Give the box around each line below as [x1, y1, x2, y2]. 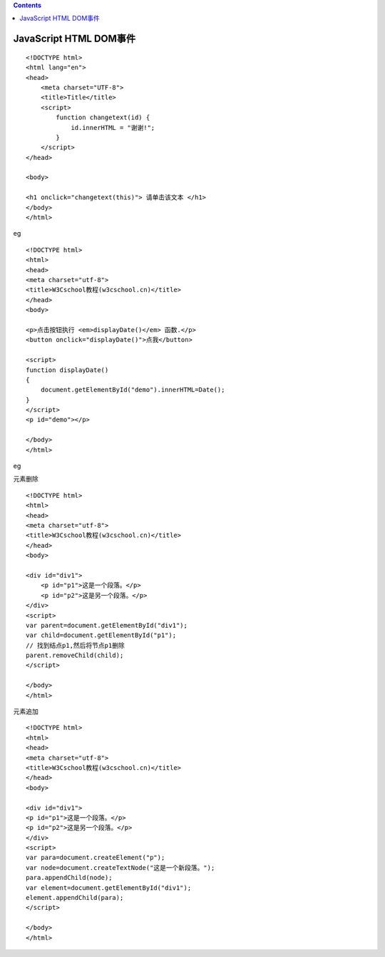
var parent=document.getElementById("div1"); [26, 621, 188, 629]
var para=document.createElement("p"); [26, 853, 165, 862]
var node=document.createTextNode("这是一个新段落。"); [26, 863, 215, 871]
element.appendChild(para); [26, 893, 124, 902]
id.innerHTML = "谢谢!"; [71, 124, 155, 131]
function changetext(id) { [56, 114, 150, 121]
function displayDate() [26, 366, 109, 374]
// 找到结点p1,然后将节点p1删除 [26, 641, 125, 649]
